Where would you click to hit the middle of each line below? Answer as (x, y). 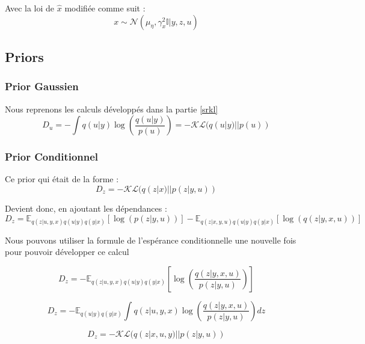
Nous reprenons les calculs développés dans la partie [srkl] (112, 109)
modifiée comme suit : (105, 8)
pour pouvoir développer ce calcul (67, 252)
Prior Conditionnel (52, 157)
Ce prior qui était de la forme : (62, 179)
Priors (24, 56)
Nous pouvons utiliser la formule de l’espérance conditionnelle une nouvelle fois (151, 240)
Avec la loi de (30, 8)
